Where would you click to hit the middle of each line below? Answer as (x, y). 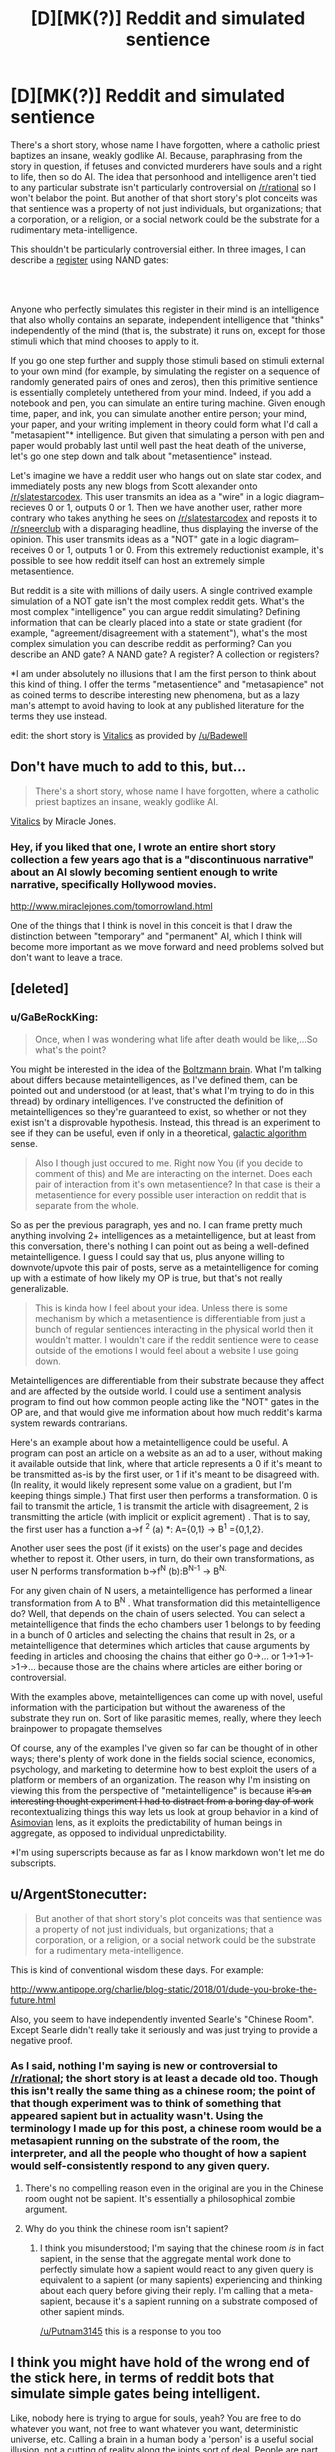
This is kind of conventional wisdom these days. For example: (137, 1969)
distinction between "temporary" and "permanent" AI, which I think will (156, 936)
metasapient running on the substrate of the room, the (145, 2141)
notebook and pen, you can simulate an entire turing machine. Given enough (168, 403)
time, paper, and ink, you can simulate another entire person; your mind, (159, 413)
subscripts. (33, 1863)
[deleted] (40, 988)
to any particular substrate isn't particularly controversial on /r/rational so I (163, 187)
